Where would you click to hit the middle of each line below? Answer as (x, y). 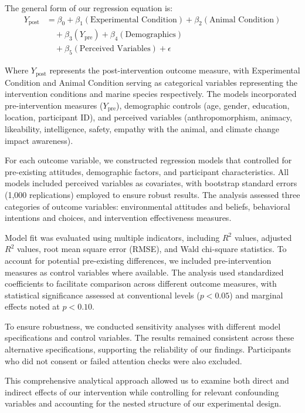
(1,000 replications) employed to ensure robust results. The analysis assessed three (152, 194)
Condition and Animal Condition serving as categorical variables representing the (151, 82)
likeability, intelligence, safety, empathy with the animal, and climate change (142, 128)
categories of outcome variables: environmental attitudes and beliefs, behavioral (148, 206)
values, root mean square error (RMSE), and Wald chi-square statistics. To (152, 249)
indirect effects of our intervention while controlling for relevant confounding (142, 392)
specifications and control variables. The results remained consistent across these (150, 338)
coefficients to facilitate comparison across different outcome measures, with (141, 283)
